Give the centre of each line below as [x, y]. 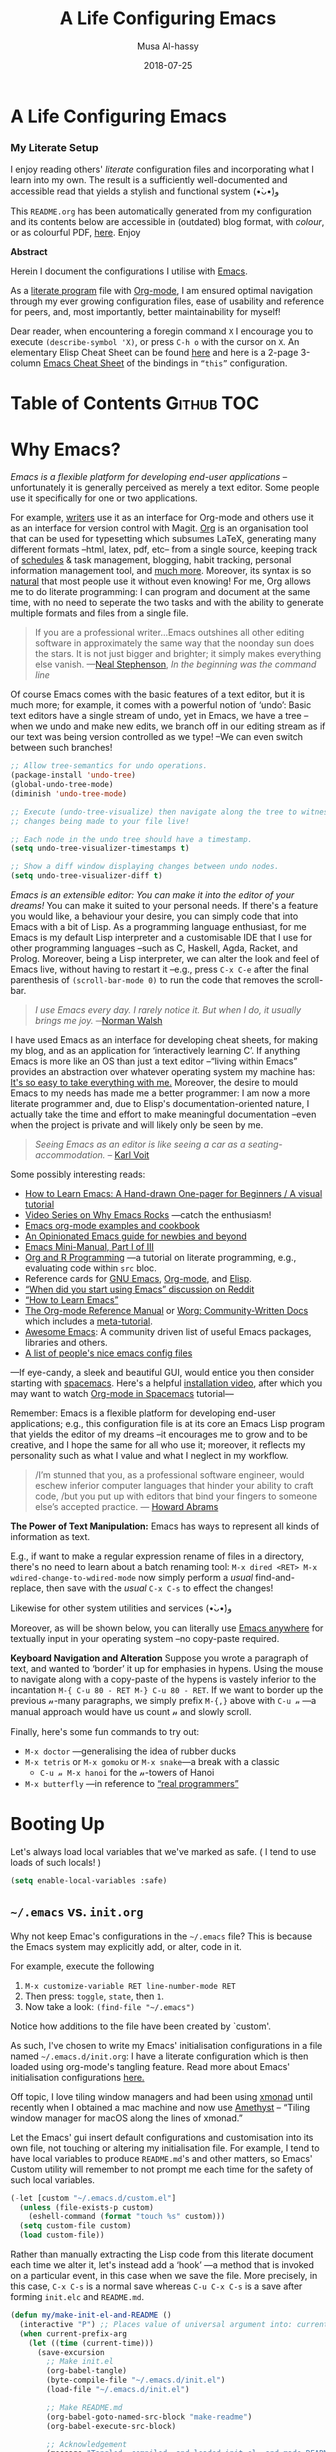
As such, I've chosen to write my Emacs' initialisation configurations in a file [166, 2045]
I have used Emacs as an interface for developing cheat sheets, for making [164, 1040]
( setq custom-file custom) [75, 2226]
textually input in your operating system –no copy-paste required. [145, 1639]
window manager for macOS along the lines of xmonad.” [126, 2118]
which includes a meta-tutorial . [88, 1321]
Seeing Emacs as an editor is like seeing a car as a [140, 1144]
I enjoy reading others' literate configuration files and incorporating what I [162, 169]
